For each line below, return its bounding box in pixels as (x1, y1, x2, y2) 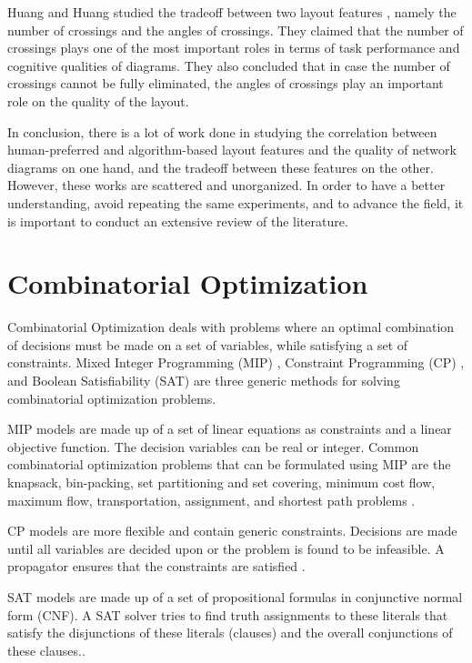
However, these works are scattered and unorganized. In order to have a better (7, 176, 446, 195)
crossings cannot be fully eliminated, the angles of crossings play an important (7, 74, 444, 93)
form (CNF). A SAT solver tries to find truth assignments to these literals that (7, 605, 448, 624)
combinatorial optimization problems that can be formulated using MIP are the (7, 455, 451, 474)
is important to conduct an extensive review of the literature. (7, 211, 348, 230)
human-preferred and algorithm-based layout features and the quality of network (7, 140, 457, 159)
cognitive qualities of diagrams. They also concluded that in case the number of (7, 55, 450, 75)
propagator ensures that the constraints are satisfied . (7, 557, 306, 576)
